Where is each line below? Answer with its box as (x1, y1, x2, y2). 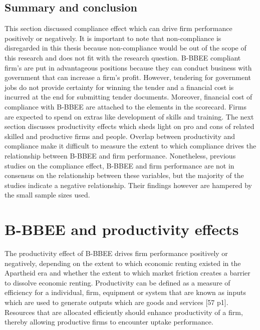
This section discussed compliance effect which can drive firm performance (5, 23, 232, 33)
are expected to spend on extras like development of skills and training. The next (5, 111, 254, 121)
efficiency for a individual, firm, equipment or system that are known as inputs (5, 287, 246, 297)
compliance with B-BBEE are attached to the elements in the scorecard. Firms (5, 101, 246, 111)
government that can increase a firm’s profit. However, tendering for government (5, 72, 251, 82)
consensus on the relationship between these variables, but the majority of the (5, 170, 244, 180)
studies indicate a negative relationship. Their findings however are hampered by (5, 179, 252, 190)
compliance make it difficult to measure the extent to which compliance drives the (5, 140, 256, 151)
